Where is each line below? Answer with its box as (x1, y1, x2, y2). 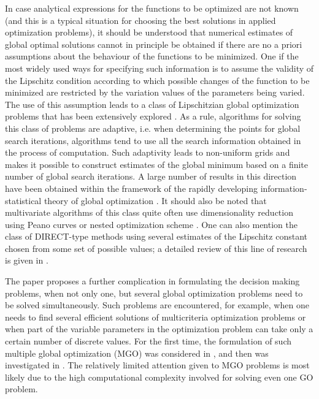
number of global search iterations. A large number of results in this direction (5, 170, 297, 183)
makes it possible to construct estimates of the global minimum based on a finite (5, 158, 309, 170)
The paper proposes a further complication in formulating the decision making (5, 275, 300, 287)
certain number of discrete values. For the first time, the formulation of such (5, 335, 292, 348)
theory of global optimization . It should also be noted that (44, 194, 267, 207)
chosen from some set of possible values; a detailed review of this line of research (5, 241, 307, 254)
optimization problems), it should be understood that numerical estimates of (5, 26, 293, 39)
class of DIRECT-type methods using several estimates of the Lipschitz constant (5, 230, 307, 243)
